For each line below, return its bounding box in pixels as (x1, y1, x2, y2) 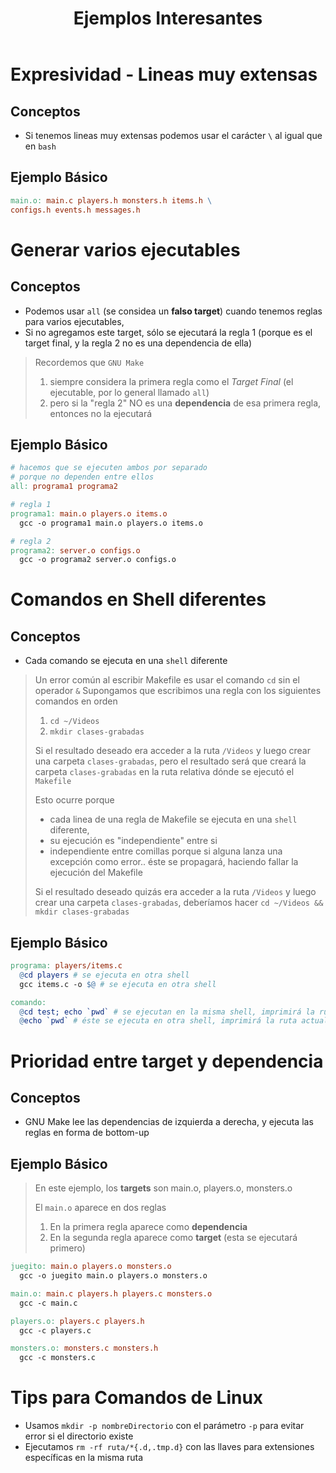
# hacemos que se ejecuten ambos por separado (10, 463, 208, 473)
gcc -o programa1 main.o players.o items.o (19, 518, 203, 528)
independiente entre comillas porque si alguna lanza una (49, 845, 283, 857)
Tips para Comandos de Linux (10, 1387, 264, 1409)
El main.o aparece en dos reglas (34, 1202, 167, 1214)
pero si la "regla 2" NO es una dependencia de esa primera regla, (49, 397, 322, 409)
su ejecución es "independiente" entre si (49, 835, 218, 847)
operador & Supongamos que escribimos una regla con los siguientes (34, 685, 322, 697)
